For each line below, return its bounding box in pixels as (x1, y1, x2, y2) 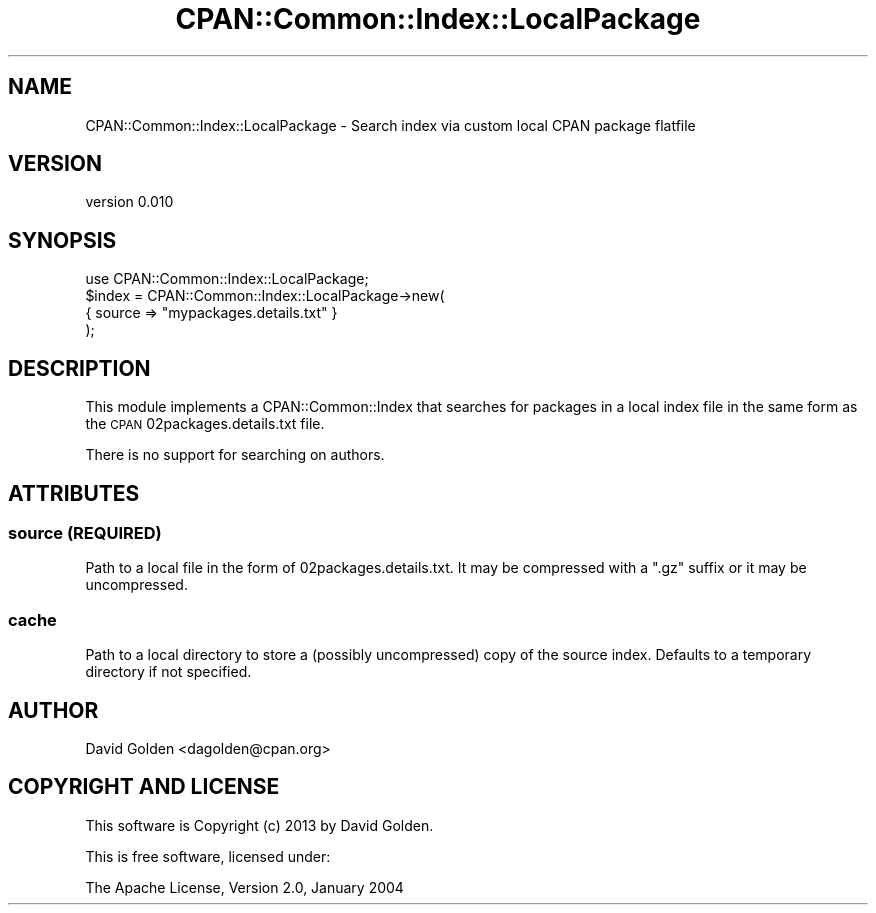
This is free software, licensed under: (85, 847, 331, 865)
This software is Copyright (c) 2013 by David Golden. (85, 816, 434, 834)
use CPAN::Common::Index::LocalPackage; (85, 270, 369, 288)
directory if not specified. (85, 663, 252, 681)
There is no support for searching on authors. (85, 446, 385, 464)
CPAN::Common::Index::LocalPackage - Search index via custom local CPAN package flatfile (85, 116, 696, 134)
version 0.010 (85, 193, 174, 211)
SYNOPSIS (8, 227, 117, 253)
